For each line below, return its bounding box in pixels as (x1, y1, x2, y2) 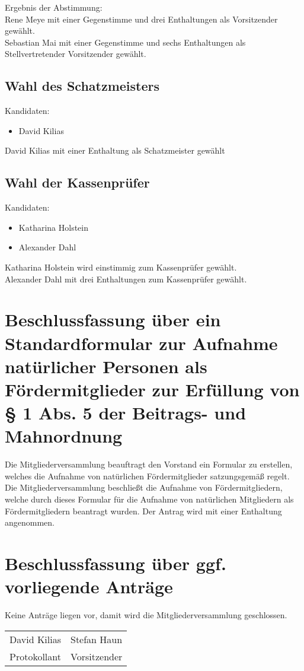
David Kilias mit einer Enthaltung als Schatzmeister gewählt (5, 144, 225, 157)
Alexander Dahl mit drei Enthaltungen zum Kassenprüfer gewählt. (5, 272, 247, 285)
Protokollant (9, 649, 61, 663)
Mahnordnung (5, 424, 123, 448)
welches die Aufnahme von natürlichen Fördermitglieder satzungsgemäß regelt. (5, 469, 290, 482)
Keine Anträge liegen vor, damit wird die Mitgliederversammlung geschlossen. (5, 609, 287, 621)
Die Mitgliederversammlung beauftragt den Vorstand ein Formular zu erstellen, (5, 458, 293, 470)
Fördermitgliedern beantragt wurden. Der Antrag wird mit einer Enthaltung (5, 504, 282, 517)
